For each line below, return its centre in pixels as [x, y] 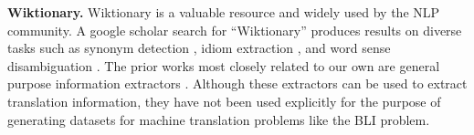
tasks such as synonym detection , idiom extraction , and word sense [199, 48]
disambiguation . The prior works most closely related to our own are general [224, 65]
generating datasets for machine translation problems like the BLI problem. [219, 119]
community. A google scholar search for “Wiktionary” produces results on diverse [235, 30]
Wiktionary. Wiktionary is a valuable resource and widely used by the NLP [224, 12]
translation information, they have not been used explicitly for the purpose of [224, 101]
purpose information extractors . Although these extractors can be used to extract [237, 83]
